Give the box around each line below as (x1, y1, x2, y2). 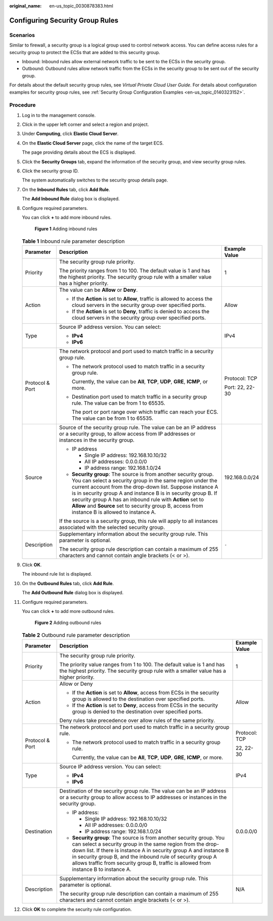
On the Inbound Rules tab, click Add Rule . (22, 186, 110, 192)
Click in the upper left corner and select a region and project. (22, 121, 149, 127)
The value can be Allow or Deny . (59, 286, 138, 293)
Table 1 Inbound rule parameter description (22, 238, 125, 245)
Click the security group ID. (22, 167, 79, 174)
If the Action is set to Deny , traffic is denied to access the (71, 308, 210, 315)
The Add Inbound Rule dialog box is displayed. (22, 196, 120, 202)
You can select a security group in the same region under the (71, 477, 217, 484)
